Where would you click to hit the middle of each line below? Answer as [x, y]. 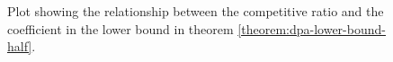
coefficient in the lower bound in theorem [121, 28]
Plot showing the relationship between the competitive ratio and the [196, 11]
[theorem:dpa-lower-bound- [312, 28]
